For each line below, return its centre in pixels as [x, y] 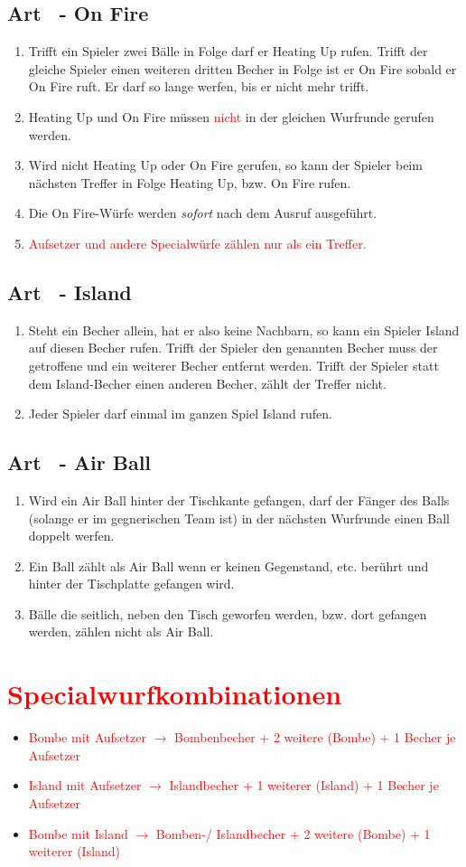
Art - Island [70, 292]
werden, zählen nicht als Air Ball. [121, 631]
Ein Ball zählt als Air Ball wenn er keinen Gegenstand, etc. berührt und [228, 565]
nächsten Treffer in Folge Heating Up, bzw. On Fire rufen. [190, 182]
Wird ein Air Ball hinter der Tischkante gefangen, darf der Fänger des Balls [239, 499]
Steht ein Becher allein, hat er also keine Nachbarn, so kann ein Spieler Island [244, 330]
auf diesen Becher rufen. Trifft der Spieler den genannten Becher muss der [233, 348]
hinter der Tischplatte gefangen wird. [131, 584]
